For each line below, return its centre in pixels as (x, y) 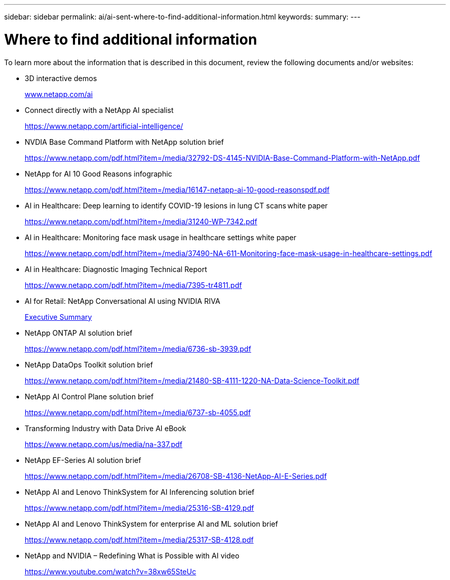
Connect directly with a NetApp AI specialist (99, 110)
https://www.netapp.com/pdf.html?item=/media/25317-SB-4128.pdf (139, 539)
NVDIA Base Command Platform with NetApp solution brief (124, 142)
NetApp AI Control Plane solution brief (89, 396)
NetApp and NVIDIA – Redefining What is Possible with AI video (132, 555)
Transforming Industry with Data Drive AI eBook (106, 428)
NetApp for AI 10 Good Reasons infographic (99, 173)
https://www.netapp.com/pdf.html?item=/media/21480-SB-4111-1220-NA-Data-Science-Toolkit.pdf (192, 380)
